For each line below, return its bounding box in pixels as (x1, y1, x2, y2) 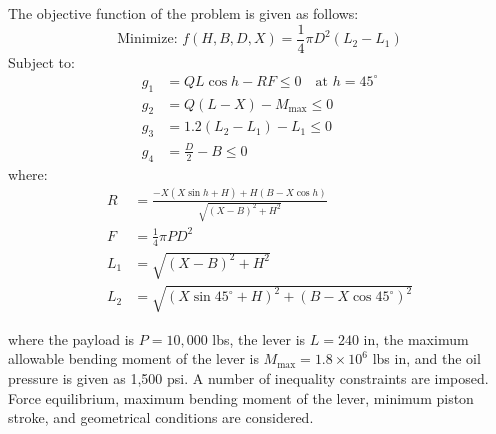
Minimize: (117, 32, 178, 47)
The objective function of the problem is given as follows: (8, 3, 359, 23)
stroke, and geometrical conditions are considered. (8, 407, 314, 428)
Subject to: (8, 51, 75, 72)
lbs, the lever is (212, 328, 306, 349)
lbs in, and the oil (372, 348, 481, 369)
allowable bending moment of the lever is (8, 348, 259, 369)
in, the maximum (363, 328, 469, 349)
